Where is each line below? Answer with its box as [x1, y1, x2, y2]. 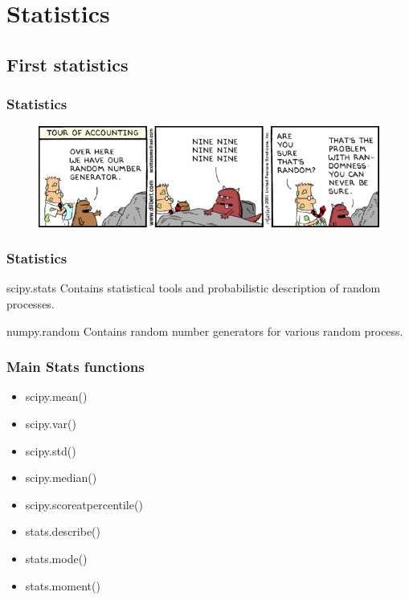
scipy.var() [25, 414, 76, 431]
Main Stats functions [6, 357, 145, 377]
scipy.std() [25, 442, 76, 459]
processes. [6, 295, 55, 312]
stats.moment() [25, 577, 100, 594]
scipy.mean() [25, 388, 88, 405]
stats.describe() [25, 523, 101, 540]
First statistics [6, 51, 129, 76]
